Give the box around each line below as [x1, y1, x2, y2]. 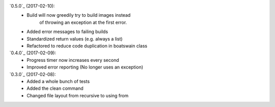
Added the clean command [26, 85, 84, 91]
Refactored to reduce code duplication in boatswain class [26, 43, 148, 49]
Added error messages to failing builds [26, 28, 108, 35]
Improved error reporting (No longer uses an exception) [26, 64, 144, 70]
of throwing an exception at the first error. [39, 19, 127, 25]
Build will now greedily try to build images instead [26, 12, 131, 18]
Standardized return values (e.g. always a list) [26, 35, 123, 42]
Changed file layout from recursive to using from [26, 92, 129, 98]
